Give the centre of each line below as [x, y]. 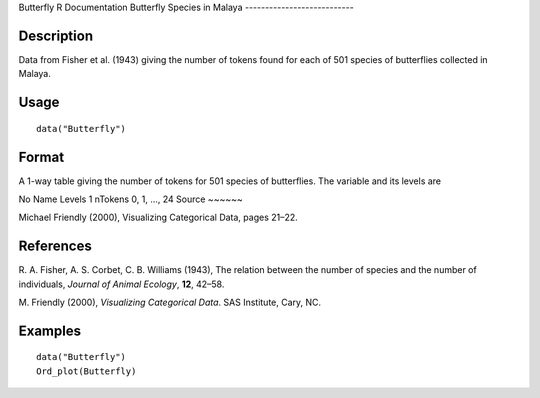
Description [56, 35]
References [55, 246]
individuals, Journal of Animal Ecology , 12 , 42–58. [121, 284]
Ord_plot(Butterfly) [86, 371]
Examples [50, 330]
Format [41, 156]
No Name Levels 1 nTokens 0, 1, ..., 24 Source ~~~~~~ [131, 199]
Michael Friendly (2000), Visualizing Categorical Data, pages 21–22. [158, 217]
